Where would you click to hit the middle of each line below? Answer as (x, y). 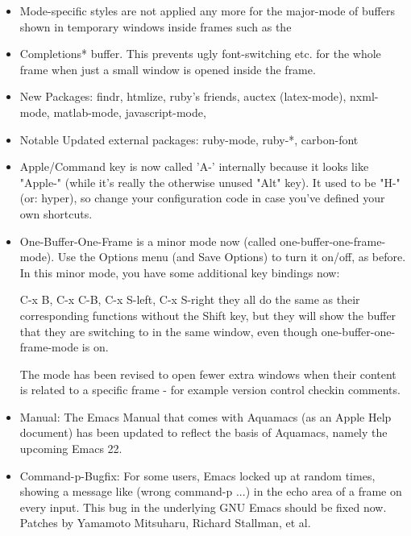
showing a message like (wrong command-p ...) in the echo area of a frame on (211, 491)
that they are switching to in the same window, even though (169, 331)
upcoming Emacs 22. (71, 449)
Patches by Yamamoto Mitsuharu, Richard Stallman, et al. (165, 523)
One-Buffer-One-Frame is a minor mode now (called (148, 241)
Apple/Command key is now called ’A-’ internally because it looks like (194, 166)
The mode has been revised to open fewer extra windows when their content (208, 374)
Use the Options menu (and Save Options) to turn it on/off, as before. (232, 257)
